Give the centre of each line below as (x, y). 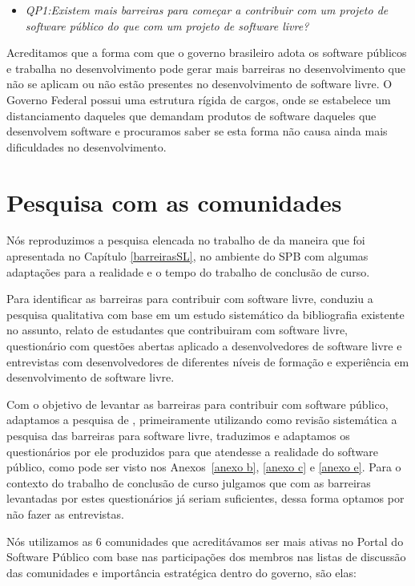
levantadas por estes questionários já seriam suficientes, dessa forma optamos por (205, 498)
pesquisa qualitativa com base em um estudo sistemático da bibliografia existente (205, 314)
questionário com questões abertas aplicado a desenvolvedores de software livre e (204, 346)
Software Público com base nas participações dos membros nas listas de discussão (206, 557)
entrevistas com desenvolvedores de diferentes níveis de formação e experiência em (208, 361)
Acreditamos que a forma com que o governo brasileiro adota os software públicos (207, 53)
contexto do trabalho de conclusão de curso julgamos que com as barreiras (189, 482)
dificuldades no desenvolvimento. (87, 146)
